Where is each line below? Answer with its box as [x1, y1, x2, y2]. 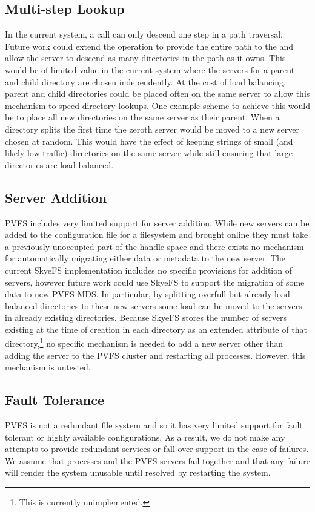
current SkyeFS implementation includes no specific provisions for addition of [5, 263, 292, 276]
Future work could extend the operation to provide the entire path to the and [5, 39, 294, 52]
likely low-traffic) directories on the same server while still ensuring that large [5, 146, 293, 159]
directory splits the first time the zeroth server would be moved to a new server [5, 122, 299, 135]
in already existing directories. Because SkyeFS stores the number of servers [5, 311, 287, 324]
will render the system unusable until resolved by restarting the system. [5, 466, 271, 479]
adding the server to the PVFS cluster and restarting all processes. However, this [5, 349, 306, 361]
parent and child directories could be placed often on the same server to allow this [5, 87, 310, 100]
